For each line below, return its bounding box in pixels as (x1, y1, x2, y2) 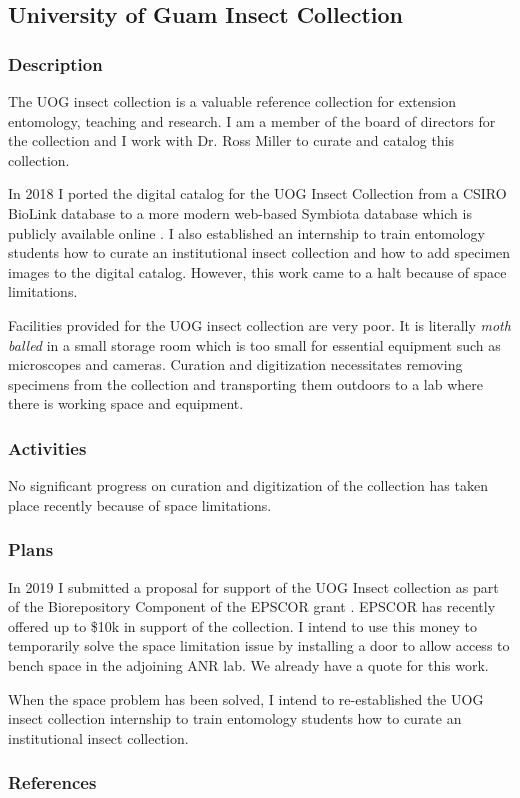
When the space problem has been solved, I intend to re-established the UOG (8, 688, 484, 709)
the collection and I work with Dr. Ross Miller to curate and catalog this (8, 130, 455, 151)
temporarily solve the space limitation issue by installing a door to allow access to (8, 635, 510, 656)
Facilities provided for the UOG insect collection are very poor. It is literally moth (8, 314, 511, 335)
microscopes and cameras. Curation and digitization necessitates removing (8, 354, 463, 375)
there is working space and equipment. (8, 393, 244, 414)
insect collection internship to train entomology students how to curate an (8, 708, 462, 729)
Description (8, 51, 103, 76)
